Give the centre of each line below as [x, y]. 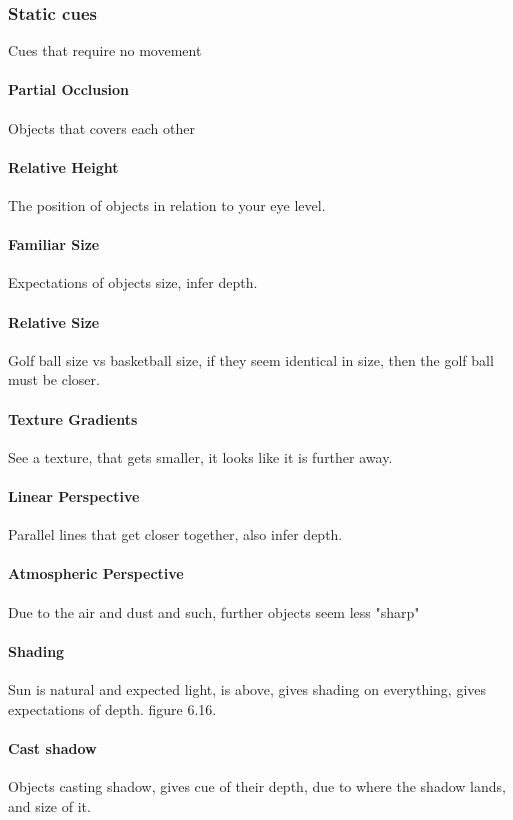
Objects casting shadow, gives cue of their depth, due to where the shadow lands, [257, 785]
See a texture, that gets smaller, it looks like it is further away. [200, 456]
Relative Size [54, 321]
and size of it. [49, 805]
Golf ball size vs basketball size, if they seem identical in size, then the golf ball [251, 359]
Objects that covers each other [101, 127]
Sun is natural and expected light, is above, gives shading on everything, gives [247, 688]
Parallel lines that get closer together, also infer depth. [175, 534]
